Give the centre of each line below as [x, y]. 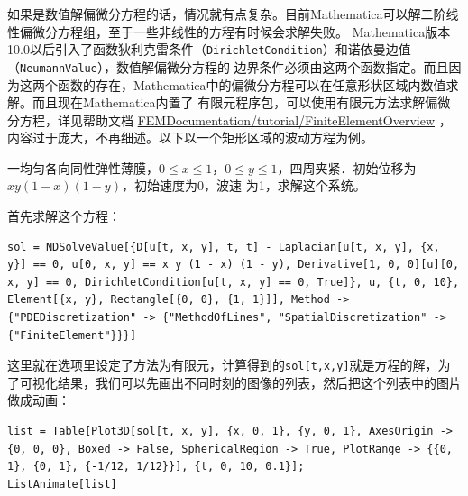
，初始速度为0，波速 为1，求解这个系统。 [243, 185]
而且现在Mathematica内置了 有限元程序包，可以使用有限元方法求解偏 [235, 102]
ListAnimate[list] [62, 484]
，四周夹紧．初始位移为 [347, 167]
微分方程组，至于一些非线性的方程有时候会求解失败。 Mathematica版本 [241, 31]
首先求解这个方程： [64, 216]
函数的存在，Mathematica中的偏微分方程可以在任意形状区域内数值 [252, 84]
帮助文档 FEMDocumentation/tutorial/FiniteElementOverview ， [267, 119]
